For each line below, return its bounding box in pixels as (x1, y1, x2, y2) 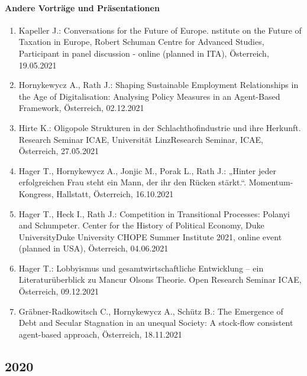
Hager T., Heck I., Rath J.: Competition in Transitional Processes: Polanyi (18, 207, 290, 220)
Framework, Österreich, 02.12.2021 (18, 102, 144, 114)
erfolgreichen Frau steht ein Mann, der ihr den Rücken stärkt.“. (18, 176, 247, 188)
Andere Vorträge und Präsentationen (5, 1, 160, 14)
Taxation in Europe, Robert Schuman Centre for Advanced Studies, (18, 35, 264, 48)
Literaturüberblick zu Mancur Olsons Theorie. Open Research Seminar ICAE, (18, 273, 302, 286)
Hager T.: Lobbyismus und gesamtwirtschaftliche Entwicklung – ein (18, 261, 264, 274)
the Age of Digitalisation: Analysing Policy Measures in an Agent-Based (18, 90, 280, 102)
